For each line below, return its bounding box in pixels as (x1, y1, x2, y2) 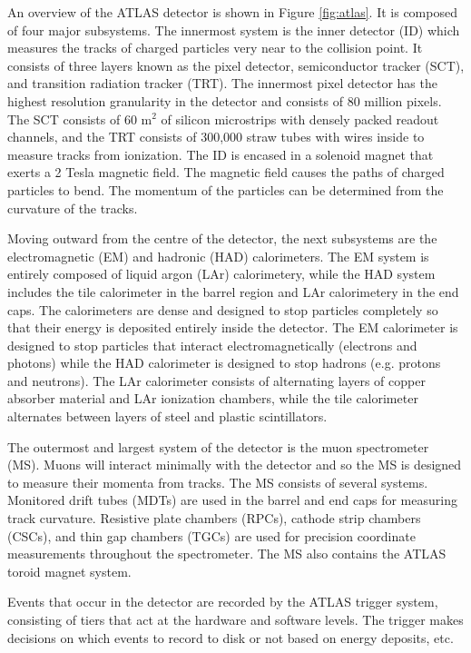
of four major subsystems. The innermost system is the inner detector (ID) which (7, 20, 460, 39)
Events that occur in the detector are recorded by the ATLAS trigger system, (7, 592, 438, 611)
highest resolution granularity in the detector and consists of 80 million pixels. (7, 91, 442, 110)
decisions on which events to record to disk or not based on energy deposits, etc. (7, 628, 454, 647)
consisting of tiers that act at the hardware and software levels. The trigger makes (7, 610, 464, 628)
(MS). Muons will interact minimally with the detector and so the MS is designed (7, 455, 462, 474)
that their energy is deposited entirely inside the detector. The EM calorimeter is (7, 318, 458, 337)
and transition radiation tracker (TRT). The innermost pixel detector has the (7, 74, 437, 93)
